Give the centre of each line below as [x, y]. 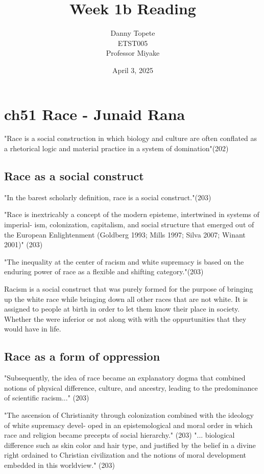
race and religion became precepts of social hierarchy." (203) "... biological [119, 435]
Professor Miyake [133, 53]
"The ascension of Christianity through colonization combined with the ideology [129, 414]
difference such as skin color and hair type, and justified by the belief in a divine [130, 445]
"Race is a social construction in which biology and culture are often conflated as [131, 138]
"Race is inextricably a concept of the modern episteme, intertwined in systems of [132, 214]
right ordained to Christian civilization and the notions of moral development [125, 455]
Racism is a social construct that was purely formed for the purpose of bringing [129, 288]
